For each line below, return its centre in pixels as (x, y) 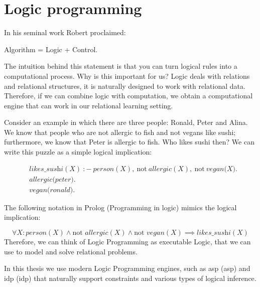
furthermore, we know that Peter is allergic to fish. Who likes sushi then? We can (129, 142)
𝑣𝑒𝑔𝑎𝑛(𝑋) (221, 169)
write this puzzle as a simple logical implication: (78, 152)
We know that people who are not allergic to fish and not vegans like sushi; (120, 132)
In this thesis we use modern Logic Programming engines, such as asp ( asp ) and (127, 268)
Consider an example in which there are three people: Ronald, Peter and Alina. (126, 122)
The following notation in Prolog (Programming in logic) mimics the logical (120, 207)
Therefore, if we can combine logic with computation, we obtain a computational (128, 96)
